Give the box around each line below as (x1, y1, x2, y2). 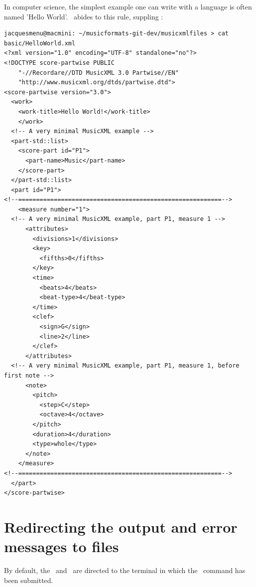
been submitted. (4, 575, 53, 585)
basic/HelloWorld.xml (4, 39, 76, 47)
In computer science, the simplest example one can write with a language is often (4, 1, 252, 11)
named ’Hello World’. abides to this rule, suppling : (4, 11, 163, 21)
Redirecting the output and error (4, 516, 238, 537)
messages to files (4, 536, 119, 557)
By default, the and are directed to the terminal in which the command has (4, 565, 246, 575)
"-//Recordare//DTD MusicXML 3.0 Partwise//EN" (18, 69, 179, 76)
